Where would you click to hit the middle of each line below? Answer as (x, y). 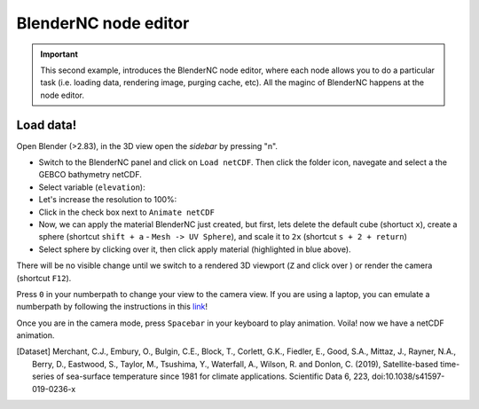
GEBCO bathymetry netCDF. (90, 175)
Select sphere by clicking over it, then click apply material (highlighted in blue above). (195, 249)
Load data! (47, 125)
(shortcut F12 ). (44, 278)
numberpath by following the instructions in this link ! (112, 307)
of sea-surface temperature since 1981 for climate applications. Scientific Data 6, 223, (213, 376)
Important (59, 54)
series (43, 376)
